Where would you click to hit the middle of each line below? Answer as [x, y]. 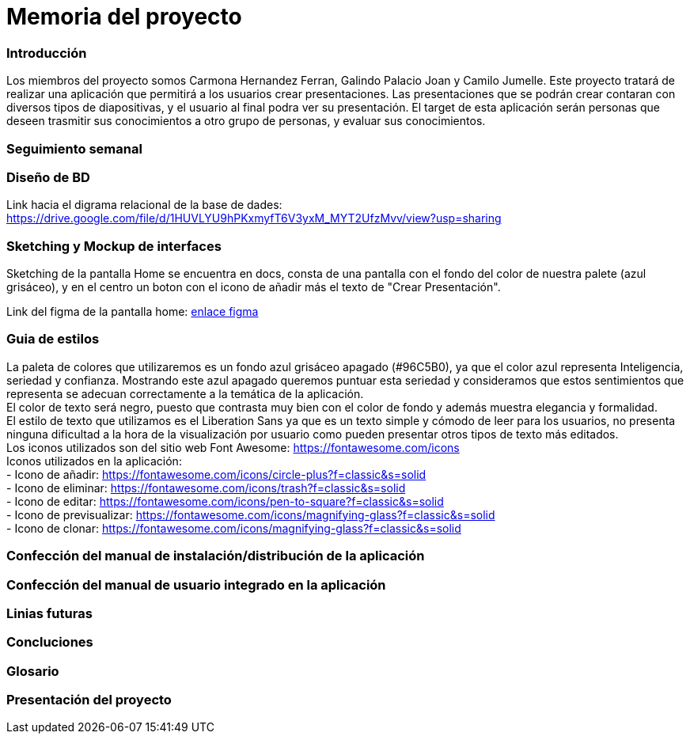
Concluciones [50, 642]
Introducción [47, 53]
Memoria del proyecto [124, 17]
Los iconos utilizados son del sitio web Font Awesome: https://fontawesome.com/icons [233, 447]
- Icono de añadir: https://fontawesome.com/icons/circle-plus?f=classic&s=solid [216, 474]
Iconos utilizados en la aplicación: [94, 461]
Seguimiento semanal [74, 148]
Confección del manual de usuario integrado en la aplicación [196, 584]
